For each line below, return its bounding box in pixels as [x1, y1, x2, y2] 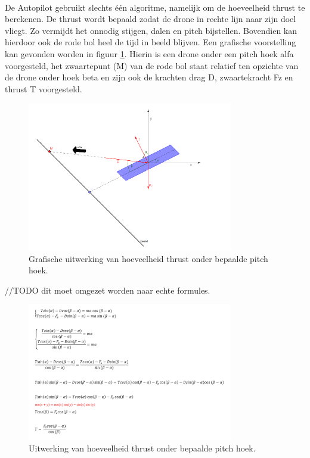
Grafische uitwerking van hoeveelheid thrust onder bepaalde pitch [29, 252, 268, 264]
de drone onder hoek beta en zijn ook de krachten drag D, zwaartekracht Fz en [5, 71, 293, 83]
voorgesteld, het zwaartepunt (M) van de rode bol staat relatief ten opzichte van [5, 59, 299, 71]
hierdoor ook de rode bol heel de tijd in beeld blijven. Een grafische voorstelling [5, 36, 296, 48]
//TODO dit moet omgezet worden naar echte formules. [5, 283, 210, 296]
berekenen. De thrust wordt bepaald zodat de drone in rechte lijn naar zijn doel [5, 13, 296, 25]
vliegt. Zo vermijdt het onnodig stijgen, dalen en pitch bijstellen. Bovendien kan [5, 24, 297, 36]
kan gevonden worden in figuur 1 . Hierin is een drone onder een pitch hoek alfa [5, 47, 294, 60]
